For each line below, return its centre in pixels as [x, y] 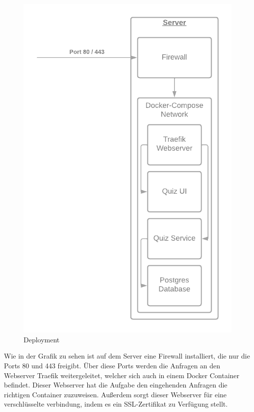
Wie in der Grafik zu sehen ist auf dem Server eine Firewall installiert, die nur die [127, 356]
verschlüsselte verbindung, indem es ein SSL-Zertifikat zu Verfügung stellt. [116, 404]
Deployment [42, 339]
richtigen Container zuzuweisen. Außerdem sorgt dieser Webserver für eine [115, 394]
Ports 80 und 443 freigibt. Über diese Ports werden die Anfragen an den [112, 365]
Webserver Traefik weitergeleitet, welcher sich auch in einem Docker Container [122, 375]
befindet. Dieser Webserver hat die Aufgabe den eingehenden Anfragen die [116, 385]
